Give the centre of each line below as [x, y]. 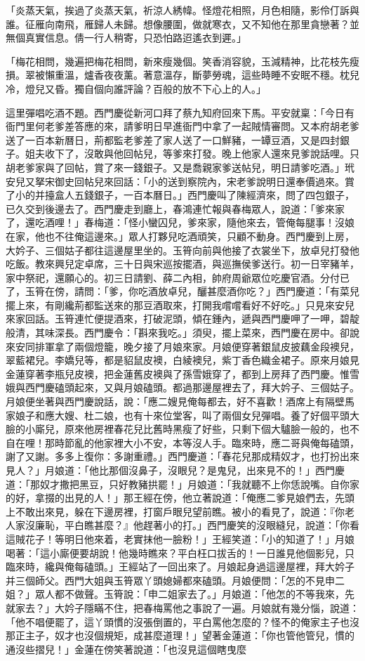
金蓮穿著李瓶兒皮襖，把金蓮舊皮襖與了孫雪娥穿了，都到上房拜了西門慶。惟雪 [182, 373]
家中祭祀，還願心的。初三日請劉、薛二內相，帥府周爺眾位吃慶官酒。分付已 [178, 277]
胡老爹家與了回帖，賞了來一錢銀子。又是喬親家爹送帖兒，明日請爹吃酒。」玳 [180, 167]
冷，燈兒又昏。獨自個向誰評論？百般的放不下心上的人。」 [136, 88]
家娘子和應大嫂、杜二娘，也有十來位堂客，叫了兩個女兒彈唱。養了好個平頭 [178, 415]
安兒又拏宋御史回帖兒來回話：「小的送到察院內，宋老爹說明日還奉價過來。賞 [180, 181]
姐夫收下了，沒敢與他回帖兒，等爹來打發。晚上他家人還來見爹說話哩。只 [192, 153]
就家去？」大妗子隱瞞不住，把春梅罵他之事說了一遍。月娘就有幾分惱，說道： [182, 607]
